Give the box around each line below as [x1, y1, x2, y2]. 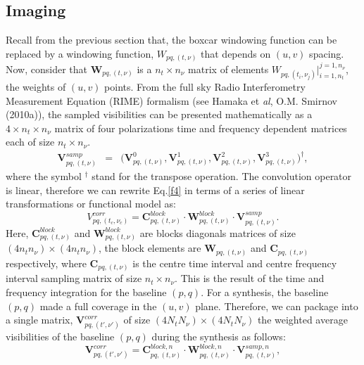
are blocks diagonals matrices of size [139, 225, 296, 240]
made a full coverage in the [39, 298, 157, 313]
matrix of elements [188, 61, 269, 76]
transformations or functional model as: [6, 196, 176, 211]
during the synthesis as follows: [151, 328, 286, 343]
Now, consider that [6, 61, 88, 76]
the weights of [6, 79, 66, 94]
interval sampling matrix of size [6, 271, 142, 286]
